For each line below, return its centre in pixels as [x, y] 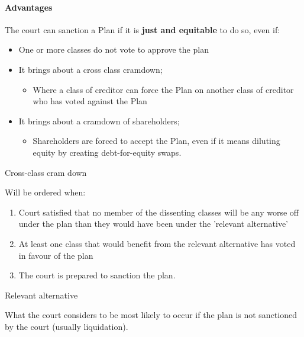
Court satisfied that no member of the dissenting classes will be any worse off [159, 212]
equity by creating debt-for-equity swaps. [107, 152]
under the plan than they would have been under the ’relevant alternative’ [153, 224]
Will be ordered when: [45, 192]
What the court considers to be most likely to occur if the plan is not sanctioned [151, 315]
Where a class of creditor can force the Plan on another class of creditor [163, 89]
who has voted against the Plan [90, 101]
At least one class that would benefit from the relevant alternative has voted [157, 243]
